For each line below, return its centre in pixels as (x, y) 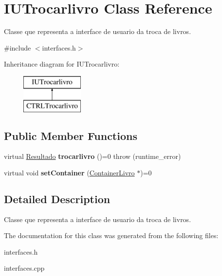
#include (18, 47)
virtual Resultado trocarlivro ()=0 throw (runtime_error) (92, 156)
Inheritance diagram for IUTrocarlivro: (62, 64)
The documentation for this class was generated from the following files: (111, 235)
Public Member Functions (71, 136)
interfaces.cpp (24, 268)
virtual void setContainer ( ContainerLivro (69, 172)
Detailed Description (57, 198)
